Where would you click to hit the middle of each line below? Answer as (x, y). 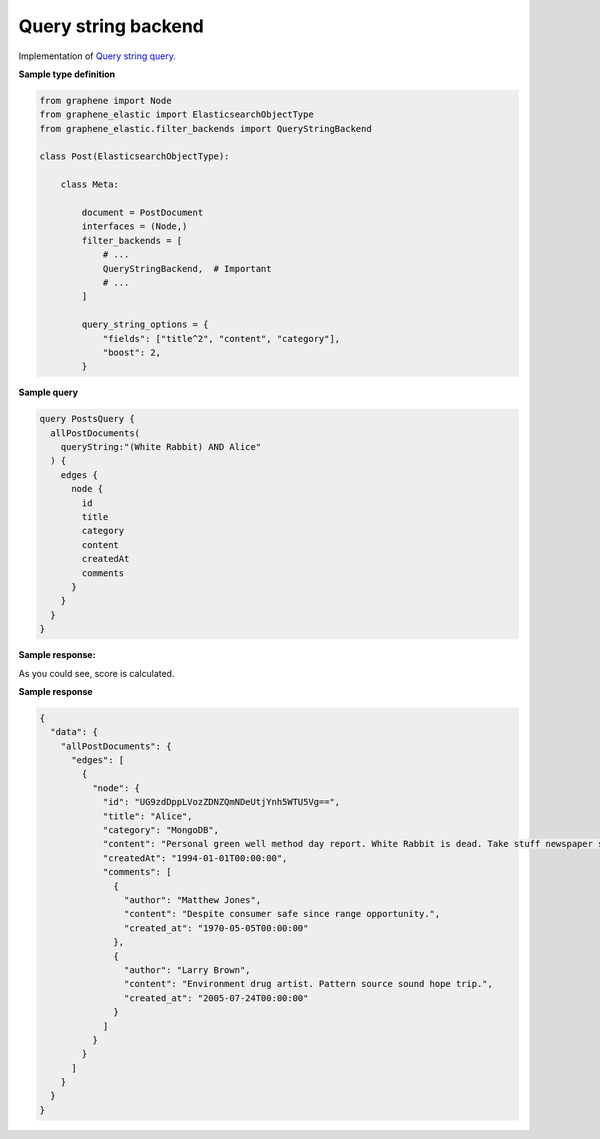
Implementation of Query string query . (97, 56)
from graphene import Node (105, 100)
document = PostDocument (142, 213)
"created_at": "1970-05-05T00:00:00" (216, 928)
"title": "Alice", (148, 816)
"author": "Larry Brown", (187, 969)
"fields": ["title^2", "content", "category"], (221, 338)
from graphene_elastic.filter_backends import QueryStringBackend (205, 128)
